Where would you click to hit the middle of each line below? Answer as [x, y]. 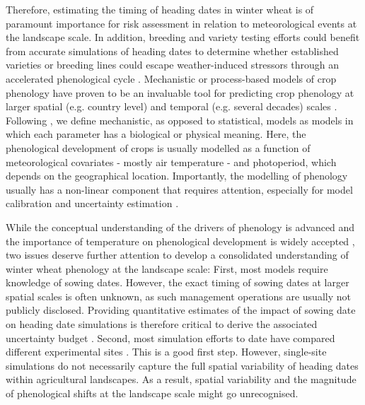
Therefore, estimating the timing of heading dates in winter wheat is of [160, 9]
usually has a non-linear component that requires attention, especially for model [179, 189]
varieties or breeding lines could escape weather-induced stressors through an [172, 65]
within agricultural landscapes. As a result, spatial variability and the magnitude [181, 379]
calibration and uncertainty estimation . [92, 203]
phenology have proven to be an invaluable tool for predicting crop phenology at [180, 92]
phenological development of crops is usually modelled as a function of [158, 147]
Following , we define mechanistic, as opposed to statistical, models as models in [180, 120]
